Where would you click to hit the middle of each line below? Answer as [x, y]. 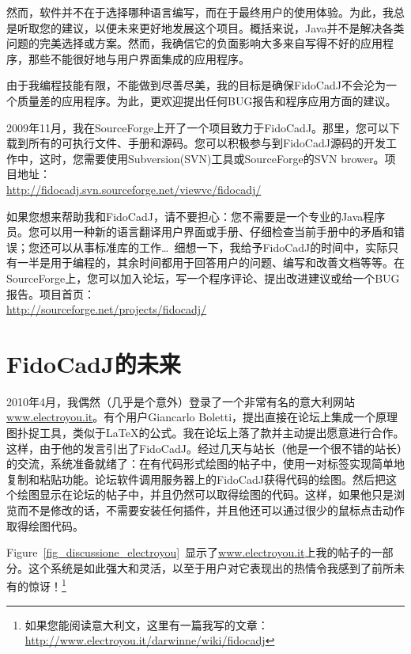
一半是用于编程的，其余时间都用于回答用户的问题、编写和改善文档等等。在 [211, 262]
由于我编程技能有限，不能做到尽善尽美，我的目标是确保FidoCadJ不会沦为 [196, 85]
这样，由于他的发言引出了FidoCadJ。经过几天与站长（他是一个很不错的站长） [204, 448]
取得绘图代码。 [45, 525]
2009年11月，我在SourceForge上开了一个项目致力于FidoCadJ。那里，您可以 [198, 127]
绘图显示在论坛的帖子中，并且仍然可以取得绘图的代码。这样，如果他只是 [205, 494]
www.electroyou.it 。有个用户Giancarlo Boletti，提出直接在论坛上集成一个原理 [202, 417]
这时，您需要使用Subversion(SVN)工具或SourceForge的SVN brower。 [212, 158]
